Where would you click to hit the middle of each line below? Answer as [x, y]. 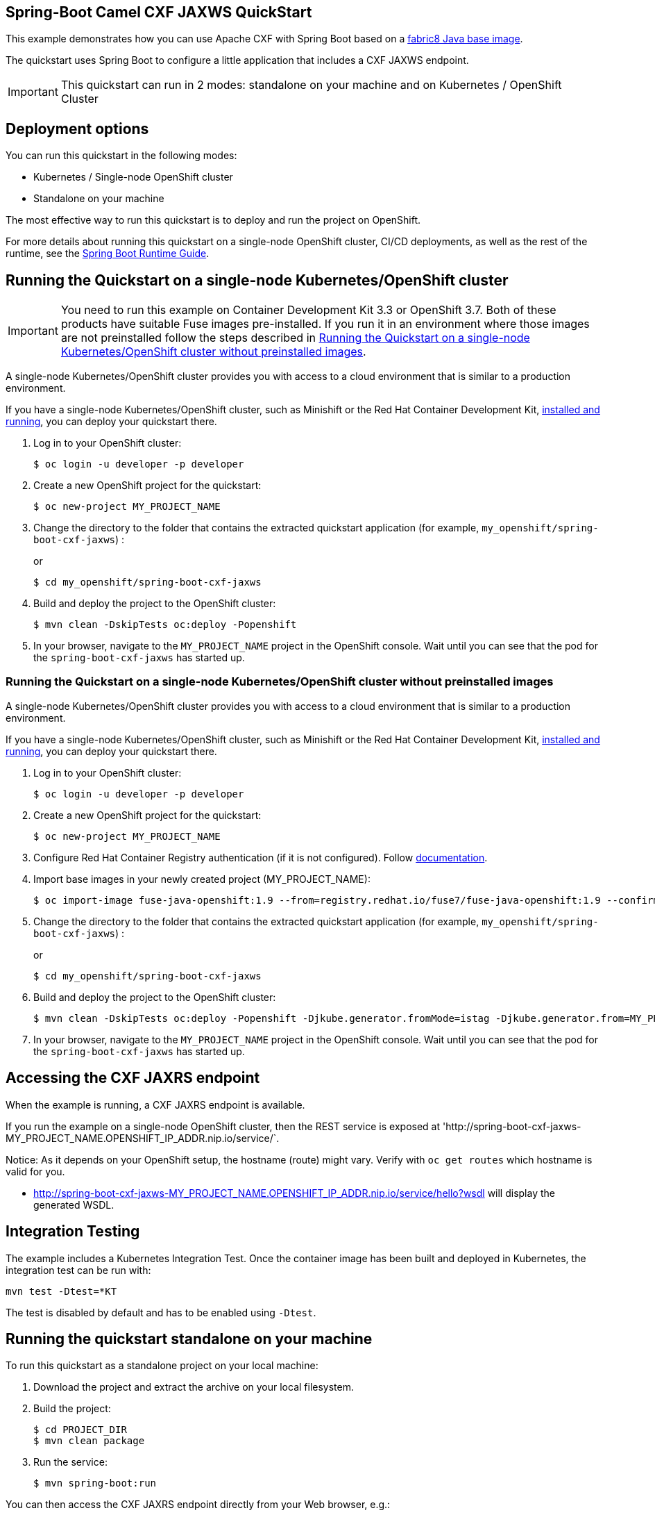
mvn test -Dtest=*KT [61, 1291]
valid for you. [35, 1171]
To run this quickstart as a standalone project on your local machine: [162, 1366]
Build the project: [72, 1409]
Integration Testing [73, 1232]
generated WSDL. [74, 1204]
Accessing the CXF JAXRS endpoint [133, 1078]
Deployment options [77, 129]
